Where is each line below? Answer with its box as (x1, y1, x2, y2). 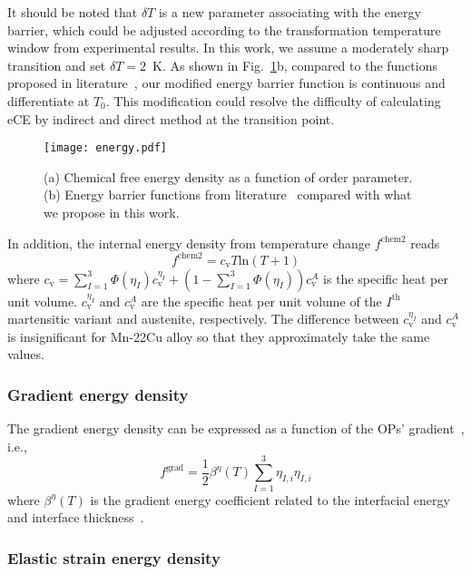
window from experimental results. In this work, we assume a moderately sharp (7, 38, 449, 57)
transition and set (7, 55, 106, 74)
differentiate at (7, 91, 90, 110)
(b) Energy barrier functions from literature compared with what (44, 185, 412, 204)
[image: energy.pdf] (44, 141, 168, 155)
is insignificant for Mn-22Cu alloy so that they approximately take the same (7, 326, 430, 345)
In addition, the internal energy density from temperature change (7, 233, 371, 252)
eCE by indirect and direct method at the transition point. (7, 109, 335, 128)
